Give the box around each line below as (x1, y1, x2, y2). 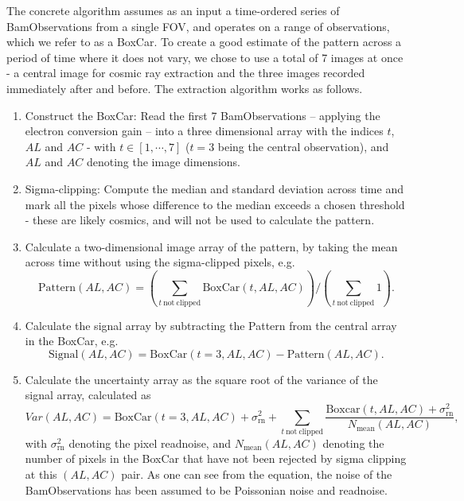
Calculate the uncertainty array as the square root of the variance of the (25, 371, 378, 387)
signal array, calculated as (25, 386, 151, 403)
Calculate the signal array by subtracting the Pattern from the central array (25, 317, 397, 333)
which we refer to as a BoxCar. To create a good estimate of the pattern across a (6, 33, 402, 50)
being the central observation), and (217, 138, 389, 154)
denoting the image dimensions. (86, 153, 240, 170)
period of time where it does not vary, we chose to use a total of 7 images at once (6, 49, 404, 65)
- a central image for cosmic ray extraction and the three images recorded (6, 64, 365, 81)
